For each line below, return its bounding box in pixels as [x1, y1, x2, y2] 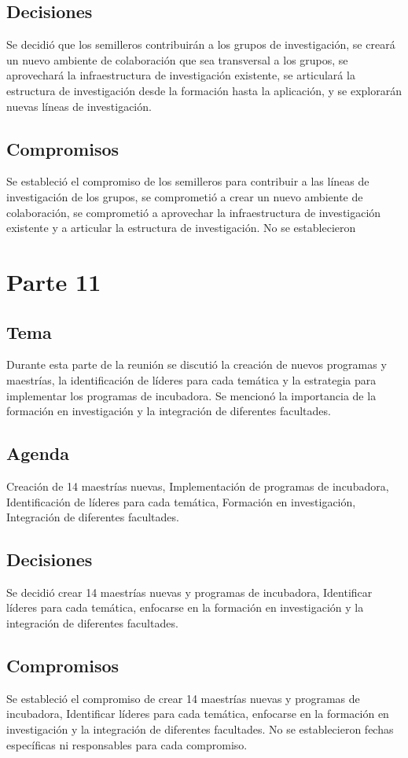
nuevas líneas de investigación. [6, 98, 152, 114]
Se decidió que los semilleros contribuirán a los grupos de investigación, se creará [6, 36, 395, 53]
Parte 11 [6, 265, 101, 297]
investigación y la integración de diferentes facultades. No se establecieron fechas [6, 721, 394, 738]
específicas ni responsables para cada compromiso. [6, 736, 248, 752]
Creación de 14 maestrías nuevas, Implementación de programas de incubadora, [6, 477, 389, 494]
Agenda [6, 441, 69, 465]
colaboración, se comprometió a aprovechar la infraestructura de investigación [6, 204, 381, 220]
